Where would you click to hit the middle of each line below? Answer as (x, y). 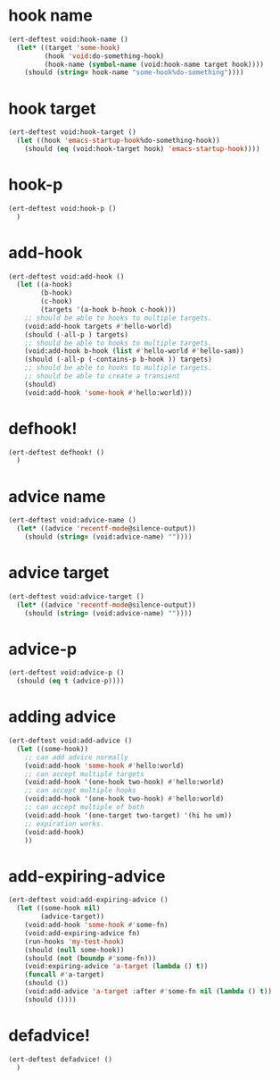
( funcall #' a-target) (64, 975)
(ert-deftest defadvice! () (61, 1059)
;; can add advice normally (76, 757)
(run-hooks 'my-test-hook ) (74, 942)
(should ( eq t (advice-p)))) (70, 681)
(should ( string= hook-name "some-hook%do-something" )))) (134, 72)
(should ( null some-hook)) (74, 950)
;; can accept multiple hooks (81, 791)
